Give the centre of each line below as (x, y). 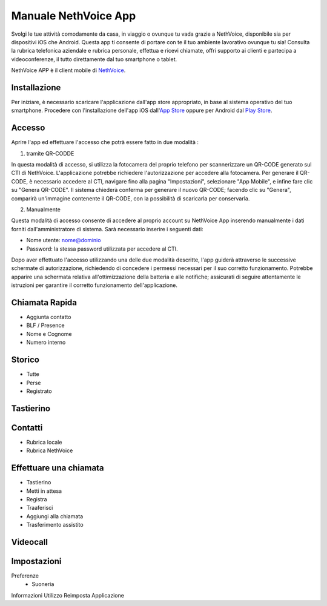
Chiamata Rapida (44, 302)
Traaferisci (40, 508)
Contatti (27, 428)
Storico (25, 360)
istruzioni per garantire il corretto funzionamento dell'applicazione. (94, 285)
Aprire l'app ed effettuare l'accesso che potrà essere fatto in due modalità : (105, 142)
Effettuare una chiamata (58, 468)
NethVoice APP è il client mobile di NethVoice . (68, 70)
